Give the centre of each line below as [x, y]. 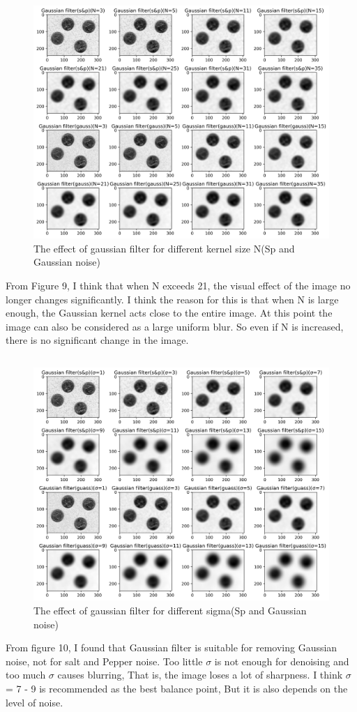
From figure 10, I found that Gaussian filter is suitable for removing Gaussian [172, 647]
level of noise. [35, 702]
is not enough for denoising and [282, 661]
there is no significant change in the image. [97, 340]
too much [26, 675]
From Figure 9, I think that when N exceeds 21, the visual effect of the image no [178, 285]
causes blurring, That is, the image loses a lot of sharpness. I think [200, 675]
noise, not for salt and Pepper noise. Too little [104, 661]
